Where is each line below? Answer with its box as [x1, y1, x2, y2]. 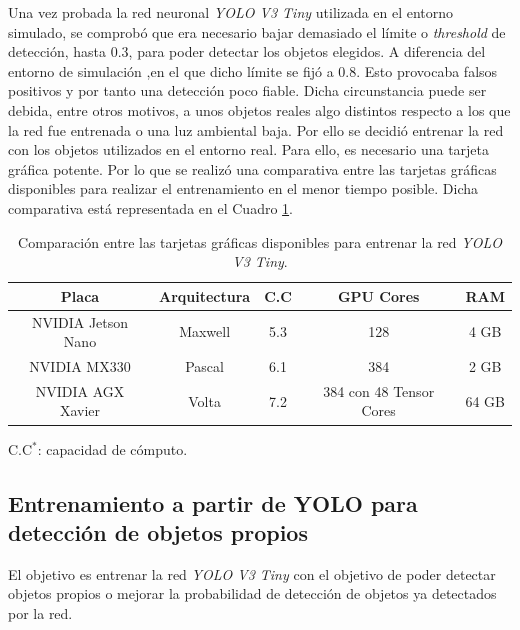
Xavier [59, 400, 101, 421]
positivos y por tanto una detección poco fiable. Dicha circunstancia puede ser [8, 80, 487, 101]
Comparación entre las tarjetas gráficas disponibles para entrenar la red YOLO [18, 231, 502, 252]
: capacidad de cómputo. [37, 438, 188, 459]
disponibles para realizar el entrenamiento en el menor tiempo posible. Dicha [8, 178, 479, 199]
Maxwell [179, 321, 231, 342]
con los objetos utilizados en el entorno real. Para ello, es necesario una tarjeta [8, 139, 490, 160]
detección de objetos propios [8, 516, 308, 547]
